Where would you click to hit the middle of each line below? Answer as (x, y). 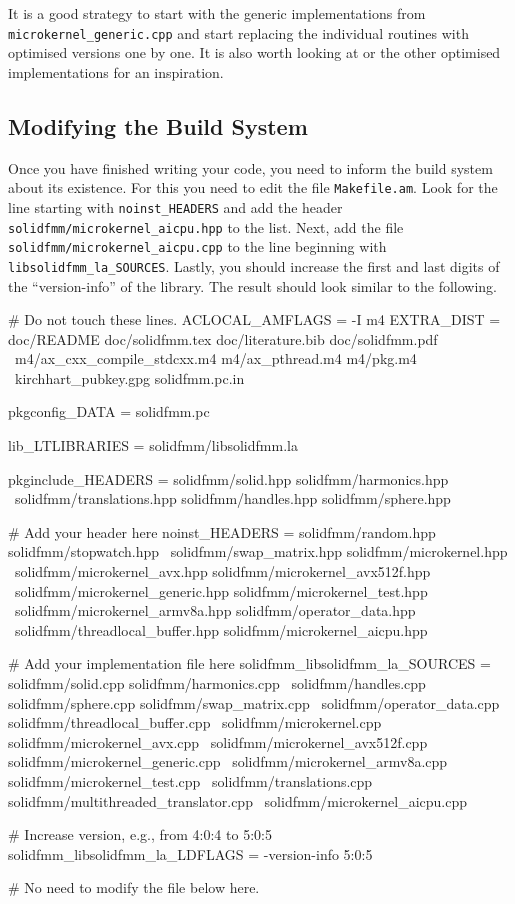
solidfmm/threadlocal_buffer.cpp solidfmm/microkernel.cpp (195, 722)
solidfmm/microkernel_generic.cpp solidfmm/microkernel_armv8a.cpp (228, 761)
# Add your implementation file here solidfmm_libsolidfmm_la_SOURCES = (249, 663)
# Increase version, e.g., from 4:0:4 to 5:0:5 (140, 834)
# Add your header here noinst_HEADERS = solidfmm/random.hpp (222, 531)
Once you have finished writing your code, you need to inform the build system (250, 167)
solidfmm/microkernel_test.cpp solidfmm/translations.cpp (190, 780)
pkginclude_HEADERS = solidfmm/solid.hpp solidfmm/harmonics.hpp (228, 478)
